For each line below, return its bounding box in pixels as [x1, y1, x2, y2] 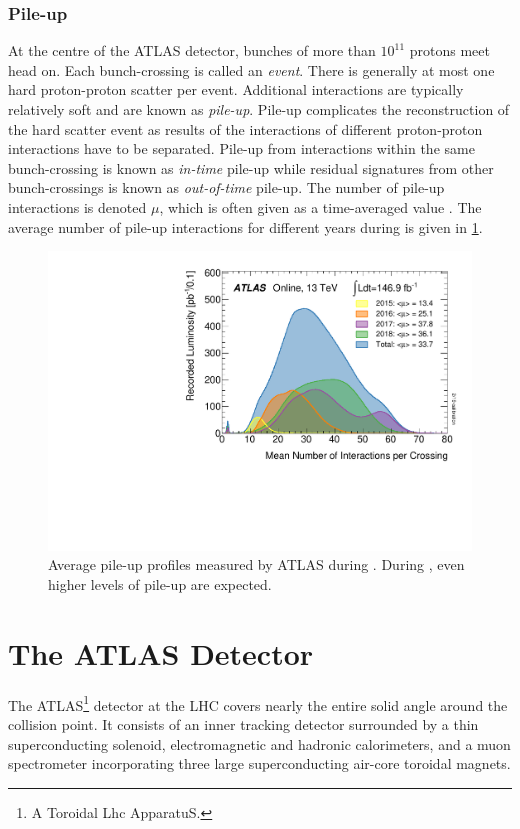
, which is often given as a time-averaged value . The [159, 196, 482, 217]
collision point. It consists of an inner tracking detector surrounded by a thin [8, 713, 479, 734]
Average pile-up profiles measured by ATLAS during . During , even [48, 554, 465, 575]
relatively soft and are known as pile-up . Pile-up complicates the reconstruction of [8, 99, 510, 119]
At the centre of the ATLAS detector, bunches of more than [8, 40, 376, 61]
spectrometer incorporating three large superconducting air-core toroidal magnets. [8, 753, 511, 774]
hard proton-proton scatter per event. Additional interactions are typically [8, 79, 464, 100]
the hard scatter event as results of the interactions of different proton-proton [8, 118, 483, 139]
